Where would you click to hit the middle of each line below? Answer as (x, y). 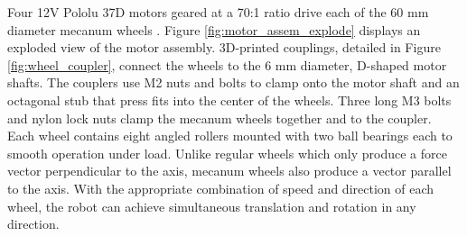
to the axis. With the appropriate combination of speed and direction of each (221, 188)
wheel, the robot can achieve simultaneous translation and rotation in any (212, 206)
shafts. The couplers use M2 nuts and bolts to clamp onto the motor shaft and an (233, 82)
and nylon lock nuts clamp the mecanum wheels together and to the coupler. (219, 118)
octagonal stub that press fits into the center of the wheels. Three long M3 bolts (229, 100)
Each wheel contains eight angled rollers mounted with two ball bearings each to (230, 136)
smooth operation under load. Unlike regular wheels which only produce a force (227, 153)
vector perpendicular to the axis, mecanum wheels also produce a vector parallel (229, 171)
